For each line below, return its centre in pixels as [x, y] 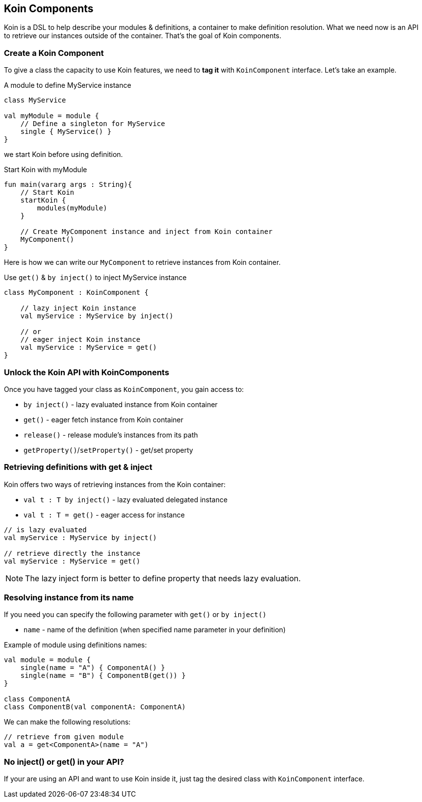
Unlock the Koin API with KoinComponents [87, 372]
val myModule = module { [51, 116]
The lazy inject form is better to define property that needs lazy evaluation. [163, 578]
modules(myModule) [72, 208]
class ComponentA [37, 699]
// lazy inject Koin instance [78, 308]
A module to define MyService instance [68, 85]
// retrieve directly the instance [72, 553]
